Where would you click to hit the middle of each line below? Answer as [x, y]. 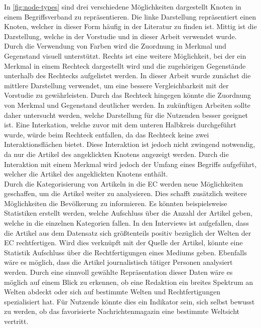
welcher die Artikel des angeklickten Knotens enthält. [86, 174]
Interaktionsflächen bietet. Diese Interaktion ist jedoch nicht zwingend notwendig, [130, 144]
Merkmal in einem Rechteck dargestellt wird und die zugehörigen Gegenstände [125, 65]
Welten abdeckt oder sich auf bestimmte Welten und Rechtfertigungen [112, 292]
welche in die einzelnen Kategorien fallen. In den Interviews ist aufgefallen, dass [126, 223]
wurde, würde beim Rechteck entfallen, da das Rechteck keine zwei [107, 134]
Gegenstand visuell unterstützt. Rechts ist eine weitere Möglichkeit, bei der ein [125, 55]
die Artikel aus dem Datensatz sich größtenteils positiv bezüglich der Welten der [128, 232]
